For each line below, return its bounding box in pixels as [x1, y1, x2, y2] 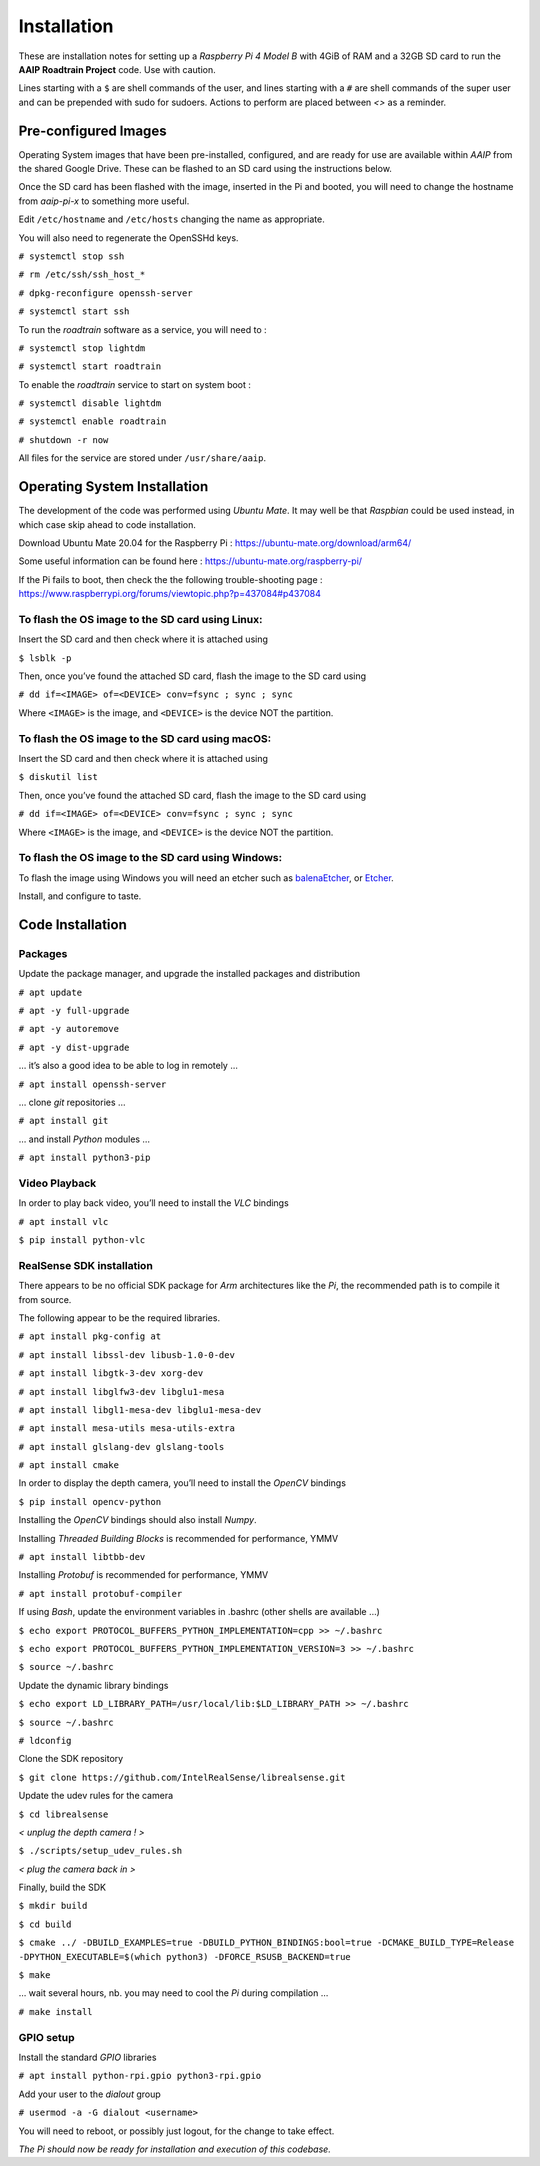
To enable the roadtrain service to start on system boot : [18, 378, 252, 390]
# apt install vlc [18, 1216, 109, 1227]
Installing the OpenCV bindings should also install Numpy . [18, 1514, 257, 1526]
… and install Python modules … [18, 1133, 150, 1145]
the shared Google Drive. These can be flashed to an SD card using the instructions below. [18, 163, 392, 175]
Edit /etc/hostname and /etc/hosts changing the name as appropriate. [18, 213, 325, 225]
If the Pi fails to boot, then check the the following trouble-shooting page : [18, 573, 324, 585]
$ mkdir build [18, 1900, 88, 1912]
